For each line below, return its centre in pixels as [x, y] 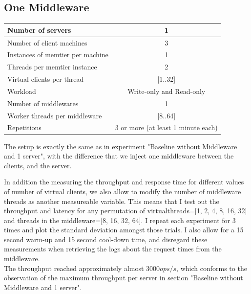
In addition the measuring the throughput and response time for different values [124, 182]
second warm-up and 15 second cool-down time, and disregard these [106, 239]
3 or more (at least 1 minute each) [166, 127]
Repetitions [24, 127]
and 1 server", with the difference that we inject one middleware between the [119, 156]
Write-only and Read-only [167, 91]
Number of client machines [47, 42]
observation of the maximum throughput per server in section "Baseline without [124, 278]
